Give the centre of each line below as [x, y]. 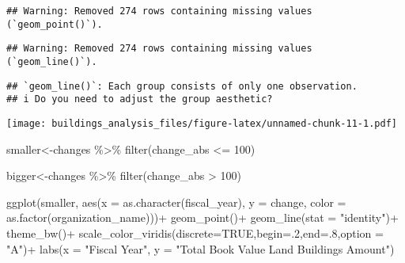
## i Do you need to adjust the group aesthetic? [140, 99]
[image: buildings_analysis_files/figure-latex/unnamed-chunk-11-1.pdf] [202, 123]
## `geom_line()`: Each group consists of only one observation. [182, 86]
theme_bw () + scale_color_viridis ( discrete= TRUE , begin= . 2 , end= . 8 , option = [195, 233]
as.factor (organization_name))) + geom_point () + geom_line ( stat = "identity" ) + [202, 217]
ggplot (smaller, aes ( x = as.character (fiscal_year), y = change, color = [176, 202]
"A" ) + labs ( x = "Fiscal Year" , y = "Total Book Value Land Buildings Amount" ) [201, 248]
